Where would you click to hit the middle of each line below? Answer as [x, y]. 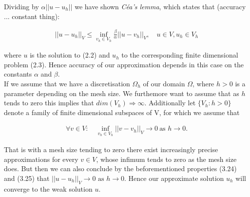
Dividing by [21, 6]
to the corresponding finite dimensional [180, 55]
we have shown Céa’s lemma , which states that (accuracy [160, 6]
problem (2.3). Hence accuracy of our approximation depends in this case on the [124, 64]
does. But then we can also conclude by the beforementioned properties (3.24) [120, 168]
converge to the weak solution [48, 188]
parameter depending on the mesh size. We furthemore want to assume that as [122, 93]
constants [18, 74]
